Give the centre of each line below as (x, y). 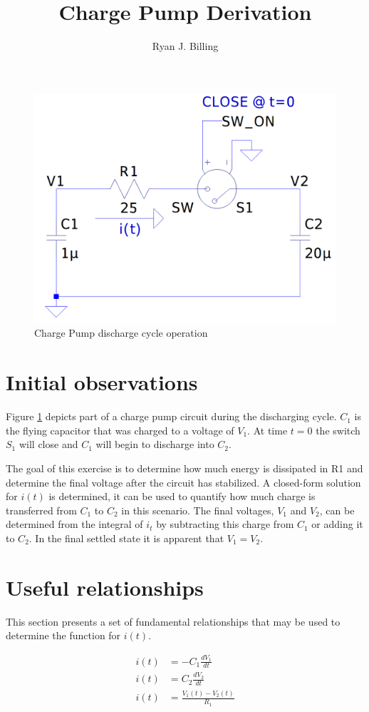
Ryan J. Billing (185, 46)
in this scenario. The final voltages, (198, 510)
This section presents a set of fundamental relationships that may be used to (173, 621)
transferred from (41, 510)
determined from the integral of (74, 524)
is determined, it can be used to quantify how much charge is (182, 496)
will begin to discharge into (155, 444)
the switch (338, 430)
